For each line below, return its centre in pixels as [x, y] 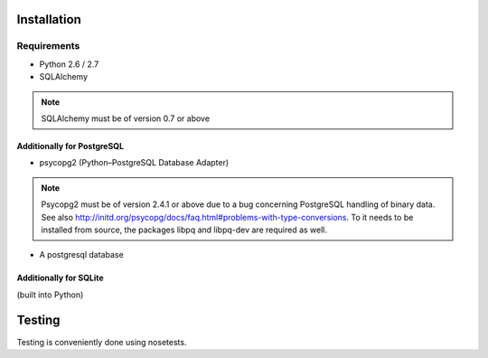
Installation [49, 19]
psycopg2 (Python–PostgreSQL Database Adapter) [134, 163]
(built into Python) [50, 295]
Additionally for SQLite [60, 278]
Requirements [48, 46]
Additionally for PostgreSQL [70, 146]
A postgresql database [81, 255]
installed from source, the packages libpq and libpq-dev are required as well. [184, 230]
